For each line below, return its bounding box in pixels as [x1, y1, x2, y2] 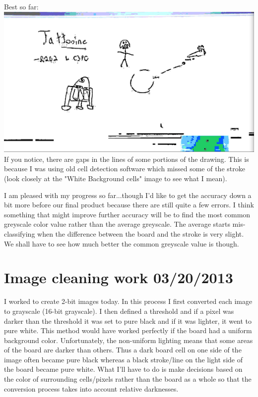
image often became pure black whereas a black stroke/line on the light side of [4, 354, 243, 364]
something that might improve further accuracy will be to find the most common [4, 209, 251, 219]
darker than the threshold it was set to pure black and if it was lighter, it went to [4, 315, 252, 326]
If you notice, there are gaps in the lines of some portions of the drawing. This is [4, 153, 249, 164]
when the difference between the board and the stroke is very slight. [37, 229, 244, 239]
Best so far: [4, 1, 39, 11]
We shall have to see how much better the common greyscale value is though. [4, 238, 239, 248]
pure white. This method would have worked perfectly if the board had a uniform [4, 325, 252, 336]
